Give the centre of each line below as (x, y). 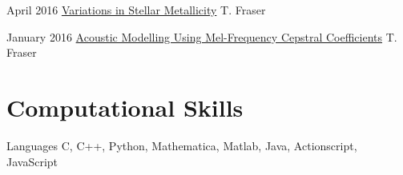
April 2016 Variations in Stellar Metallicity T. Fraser (136, 10)
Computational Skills (125, 107)
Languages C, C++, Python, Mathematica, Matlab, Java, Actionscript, (182, 145)
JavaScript (32, 161)
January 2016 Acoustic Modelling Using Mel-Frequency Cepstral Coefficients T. (202, 36)
